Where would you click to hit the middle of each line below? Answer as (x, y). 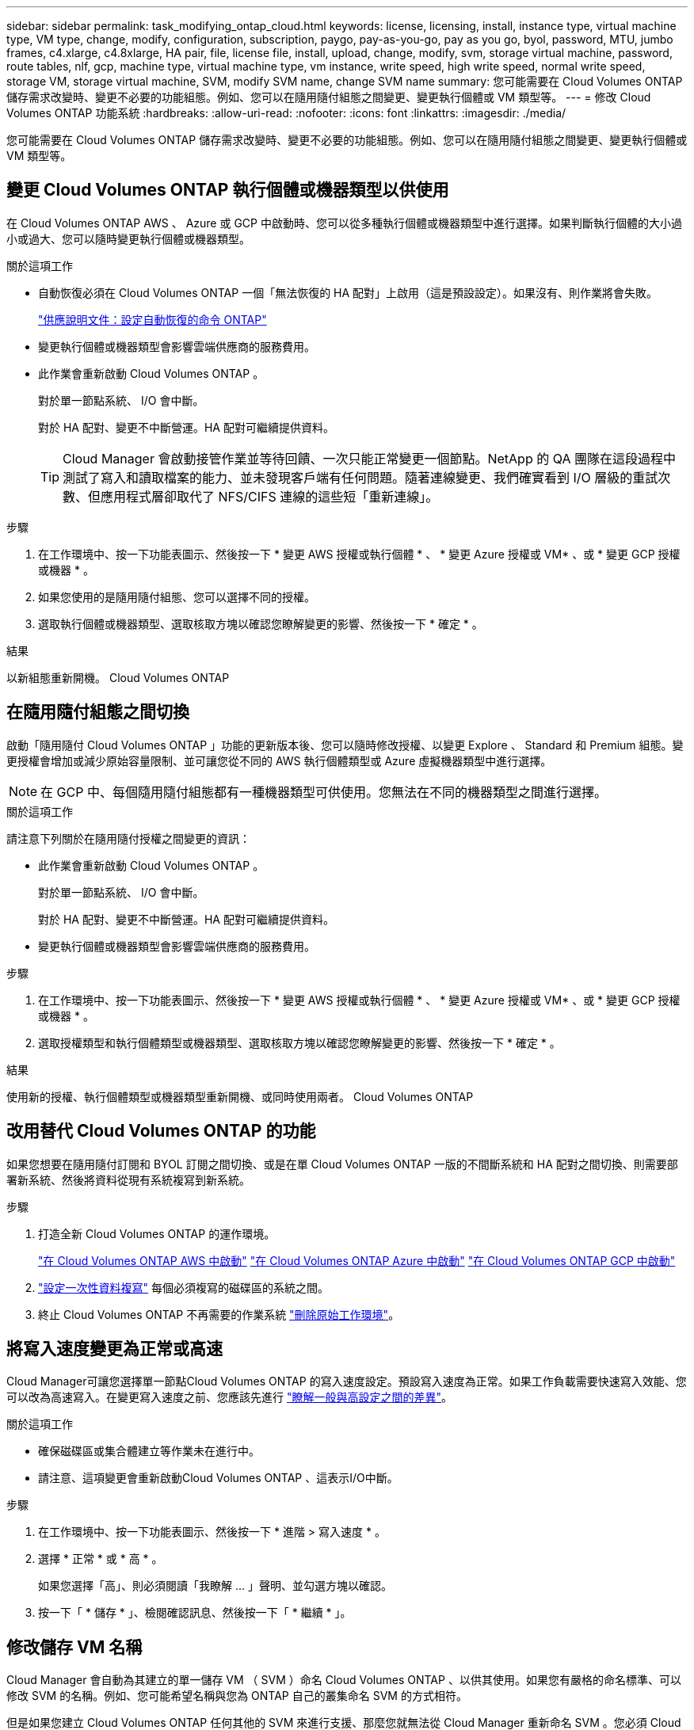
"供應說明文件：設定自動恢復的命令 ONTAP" (153, 319)
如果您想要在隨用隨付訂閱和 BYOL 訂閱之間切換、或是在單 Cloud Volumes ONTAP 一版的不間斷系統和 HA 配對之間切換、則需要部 (342, 1164)
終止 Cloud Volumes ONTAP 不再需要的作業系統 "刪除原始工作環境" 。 (219, 1314)
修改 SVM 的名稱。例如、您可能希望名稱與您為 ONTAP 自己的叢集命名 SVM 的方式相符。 (237, 1696)
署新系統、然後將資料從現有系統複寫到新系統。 (128, 1179)
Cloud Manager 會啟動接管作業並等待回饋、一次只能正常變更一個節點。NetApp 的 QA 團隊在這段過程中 (369, 458)
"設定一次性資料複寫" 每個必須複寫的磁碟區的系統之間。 (183, 1287)
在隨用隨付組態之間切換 (98, 712)
